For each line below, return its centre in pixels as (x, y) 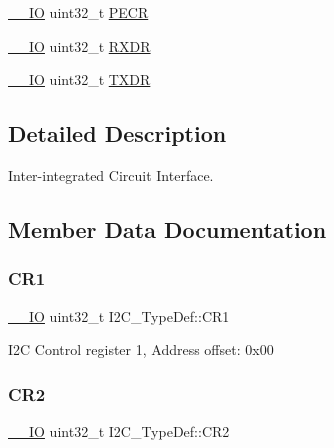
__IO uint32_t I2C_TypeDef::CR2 (119, 430)
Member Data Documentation (167, 228)
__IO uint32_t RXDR (79, 45)
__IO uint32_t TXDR (79, 79)
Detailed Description (117, 133)
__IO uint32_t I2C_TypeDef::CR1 (119, 315)
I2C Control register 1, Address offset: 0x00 (141, 349)
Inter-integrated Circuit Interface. (111, 174)
